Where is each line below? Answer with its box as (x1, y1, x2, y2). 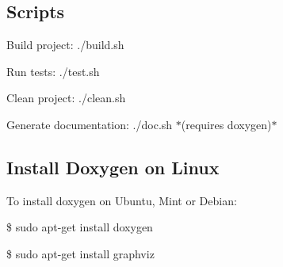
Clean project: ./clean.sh (6, 90, 126, 106)
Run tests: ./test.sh (6, 63, 100, 79)
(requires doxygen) (181, 116, 272, 132)
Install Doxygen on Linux (6, 154, 220, 179)
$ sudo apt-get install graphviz (6, 245, 155, 261)
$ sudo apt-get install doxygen (6, 219, 153, 235)
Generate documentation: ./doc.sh (6, 116, 173, 132)
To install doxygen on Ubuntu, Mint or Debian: (6, 192, 237, 208)
